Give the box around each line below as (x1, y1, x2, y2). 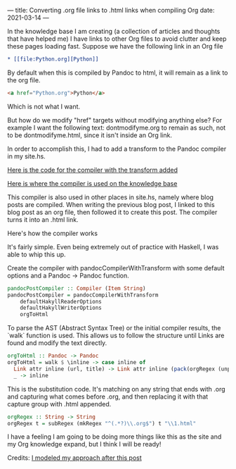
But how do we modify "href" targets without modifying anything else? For (7, 115, 223, 124)
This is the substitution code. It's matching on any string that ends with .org (7, 384, 226, 393)
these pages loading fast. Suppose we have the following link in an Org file (7, 42, 223, 50)
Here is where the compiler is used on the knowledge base (7, 179, 178, 187)
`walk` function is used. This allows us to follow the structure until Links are (7, 331, 225, 340)
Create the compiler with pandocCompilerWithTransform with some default (7, 263, 225, 272)
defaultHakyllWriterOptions (20, 304, 102, 312)
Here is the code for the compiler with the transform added (7, 165, 178, 174)
